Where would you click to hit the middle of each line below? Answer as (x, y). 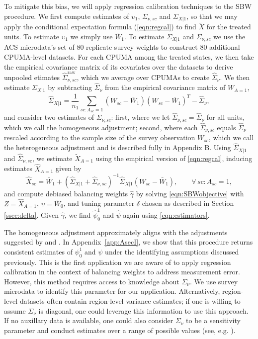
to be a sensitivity (213, 320)
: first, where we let (140, 117)
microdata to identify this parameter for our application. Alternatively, (112, 291)
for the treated (229, 27)
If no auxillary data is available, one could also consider (89, 320)
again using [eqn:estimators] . (166, 214)
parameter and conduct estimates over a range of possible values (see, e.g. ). (120, 330)
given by (69, 168)
